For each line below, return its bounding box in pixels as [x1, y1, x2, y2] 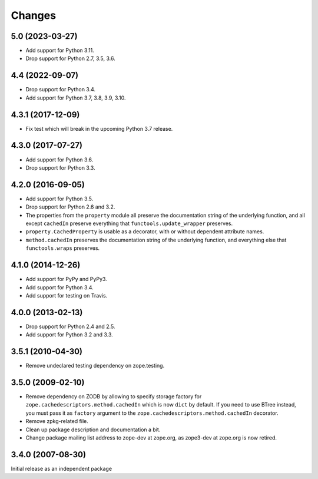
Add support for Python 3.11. [25, 47, 94, 54]
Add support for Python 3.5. [25, 195, 94, 202]
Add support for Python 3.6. [25, 156, 94, 163]
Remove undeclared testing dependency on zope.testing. [25, 362, 165, 369]
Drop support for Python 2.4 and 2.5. [25, 323, 115, 330]
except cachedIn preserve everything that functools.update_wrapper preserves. [25, 220, 233, 227]
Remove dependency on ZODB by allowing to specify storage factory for [25, 393, 202, 400]
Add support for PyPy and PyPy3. [25, 276, 107, 283]
